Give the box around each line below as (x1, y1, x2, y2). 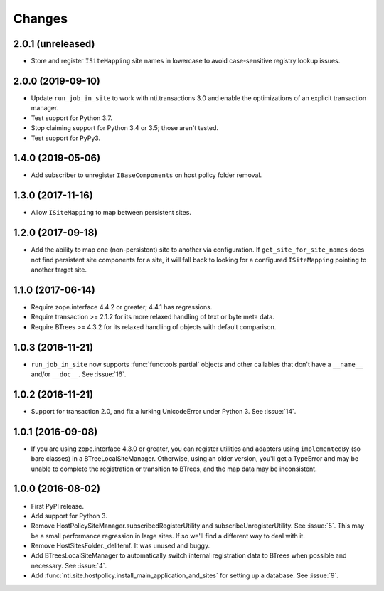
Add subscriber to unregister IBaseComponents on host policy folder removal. (31, 171, 262, 179)
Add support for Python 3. (31, 511, 108, 520)
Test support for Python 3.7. (31, 114, 113, 122)
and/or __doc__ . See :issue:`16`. (31, 370, 127, 378)
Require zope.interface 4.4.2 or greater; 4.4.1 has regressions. (31, 302, 213, 311)
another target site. (31, 265, 87, 274)
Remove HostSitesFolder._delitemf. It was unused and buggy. (31, 541, 210, 550)
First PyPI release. (31, 501, 85, 510)
